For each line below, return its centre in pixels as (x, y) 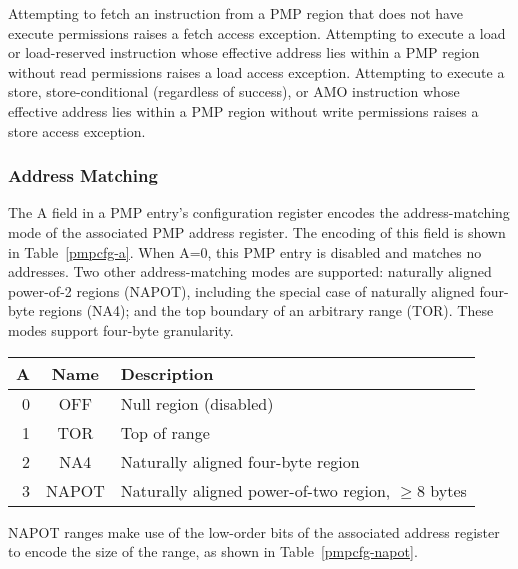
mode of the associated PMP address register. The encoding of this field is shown (257, 231)
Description (167, 373)
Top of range (165, 432)
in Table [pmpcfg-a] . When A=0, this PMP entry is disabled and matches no (245, 251)
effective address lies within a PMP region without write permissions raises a (243, 110)
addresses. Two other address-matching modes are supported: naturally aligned (250, 271)
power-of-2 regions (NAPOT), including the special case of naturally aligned (241, 290)
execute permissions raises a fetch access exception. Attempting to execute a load (257, 32)
